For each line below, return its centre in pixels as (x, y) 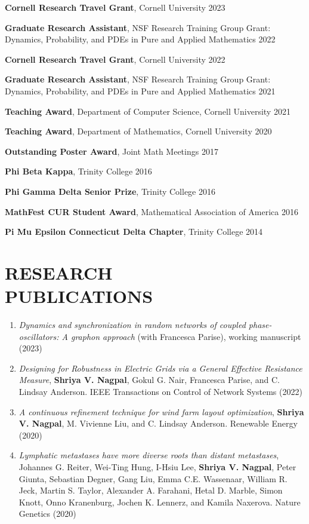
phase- (260, 325)
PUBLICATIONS (79, 296)
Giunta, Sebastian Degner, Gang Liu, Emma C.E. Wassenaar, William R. (153, 478)
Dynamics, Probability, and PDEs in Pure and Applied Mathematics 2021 (140, 91)
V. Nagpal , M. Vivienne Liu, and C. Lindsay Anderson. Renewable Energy (158, 423)
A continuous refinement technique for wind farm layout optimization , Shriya (161, 411)
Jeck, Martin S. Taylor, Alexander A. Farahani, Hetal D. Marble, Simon (151, 490)
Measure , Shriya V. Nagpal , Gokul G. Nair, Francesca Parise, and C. (149, 380)
